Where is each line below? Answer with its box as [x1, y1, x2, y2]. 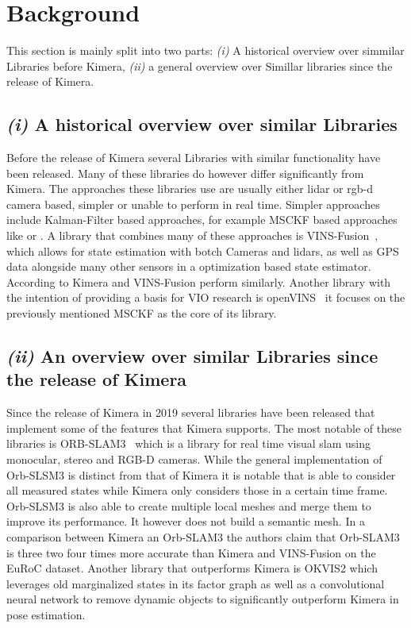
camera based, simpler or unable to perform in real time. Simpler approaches [6, 195, 380, 212]
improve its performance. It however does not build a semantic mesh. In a [6, 513, 365, 530]
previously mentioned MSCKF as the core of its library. [6, 305, 277, 322]
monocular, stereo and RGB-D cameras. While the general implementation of [6, 451, 382, 468]
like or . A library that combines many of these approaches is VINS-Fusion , [6, 227, 378, 244]
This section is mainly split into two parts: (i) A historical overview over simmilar [6, 42, 405, 59]
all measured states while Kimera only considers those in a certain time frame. [6, 482, 388, 499]
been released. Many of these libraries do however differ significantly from [6, 164, 364, 181]
